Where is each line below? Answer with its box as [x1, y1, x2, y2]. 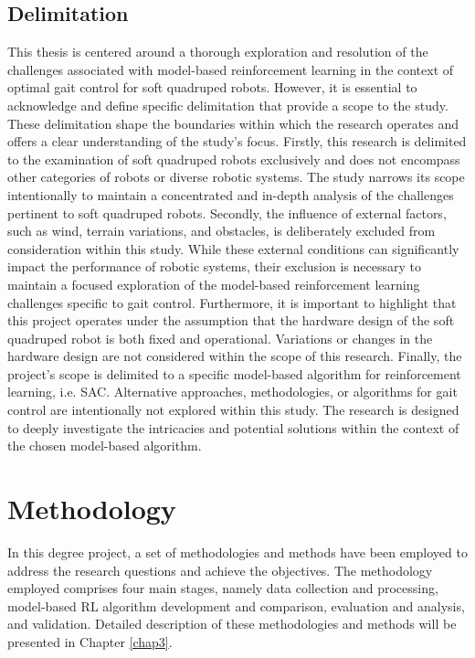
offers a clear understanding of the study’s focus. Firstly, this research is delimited [7, 132, 467, 151]
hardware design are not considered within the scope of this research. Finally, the [7, 346, 462, 366]
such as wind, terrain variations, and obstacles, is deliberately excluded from [7, 221, 436, 240]
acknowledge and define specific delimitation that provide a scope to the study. [7, 95, 449, 114]
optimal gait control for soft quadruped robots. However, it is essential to [7, 78, 417, 97]
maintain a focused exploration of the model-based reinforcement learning [7, 274, 420, 293]
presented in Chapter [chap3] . [7, 631, 173, 651]
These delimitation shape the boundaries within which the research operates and [7, 113, 459, 133]
